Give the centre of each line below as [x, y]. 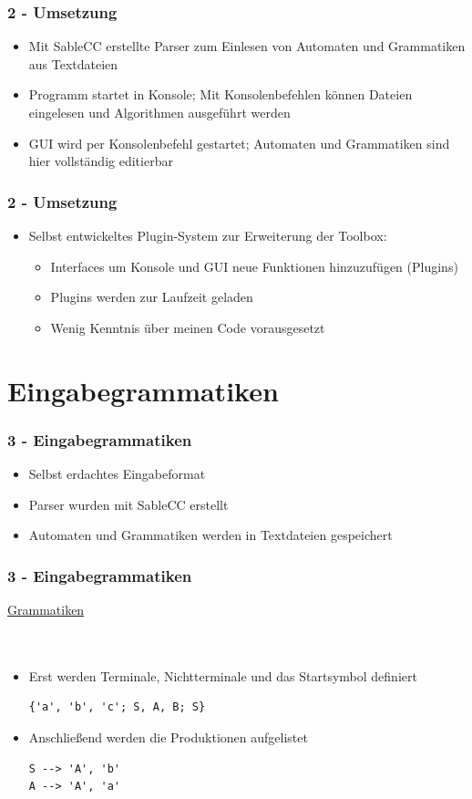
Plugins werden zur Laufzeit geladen [152, 297]
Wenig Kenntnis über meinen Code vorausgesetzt [188, 327]
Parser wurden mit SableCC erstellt [128, 504]
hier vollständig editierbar [101, 161]
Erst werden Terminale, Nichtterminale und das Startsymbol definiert [223, 675]
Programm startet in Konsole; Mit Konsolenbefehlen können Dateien [221, 94]
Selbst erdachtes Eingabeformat [117, 473]
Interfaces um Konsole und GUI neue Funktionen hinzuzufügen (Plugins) [254, 266]
